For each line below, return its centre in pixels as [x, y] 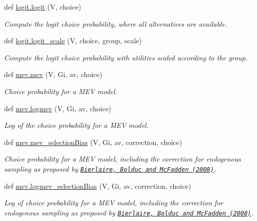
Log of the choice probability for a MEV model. [76, 125]
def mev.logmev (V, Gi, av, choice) [58, 108]
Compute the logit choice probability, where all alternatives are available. [116, 23]
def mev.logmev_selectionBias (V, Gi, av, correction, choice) [98, 186]
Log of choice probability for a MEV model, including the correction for [114, 203]
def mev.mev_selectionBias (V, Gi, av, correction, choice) [93, 142]
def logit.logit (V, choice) [43, 7]
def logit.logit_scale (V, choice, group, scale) [73, 41]
